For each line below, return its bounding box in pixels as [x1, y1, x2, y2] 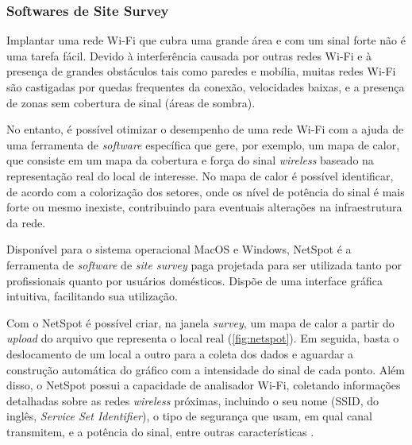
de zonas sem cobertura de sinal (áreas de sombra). [6, 94, 256, 110]
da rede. [6, 214, 46, 230]
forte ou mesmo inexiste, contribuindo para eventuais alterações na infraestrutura [6, 199, 402, 215]
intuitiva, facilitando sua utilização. [6, 288, 178, 304]
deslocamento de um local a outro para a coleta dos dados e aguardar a [6, 345, 354, 362]
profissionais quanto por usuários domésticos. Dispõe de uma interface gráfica [6, 272, 383, 288]
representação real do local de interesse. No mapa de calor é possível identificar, [6, 167, 394, 184]
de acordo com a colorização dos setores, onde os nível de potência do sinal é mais [6, 183, 405, 199]
